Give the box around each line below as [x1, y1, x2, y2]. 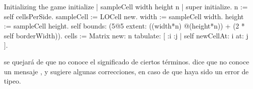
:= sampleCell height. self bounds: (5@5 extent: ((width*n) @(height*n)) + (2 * [4, 21, 245, 31]
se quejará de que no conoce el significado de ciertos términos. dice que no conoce [4, 56, 249, 66]
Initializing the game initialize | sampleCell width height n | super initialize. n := [4, 1, 248, 11]
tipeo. [4, 76, 21, 86]
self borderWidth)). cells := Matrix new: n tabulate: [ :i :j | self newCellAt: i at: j [4, 30, 249, 40]
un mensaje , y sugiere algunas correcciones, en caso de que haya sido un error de [4, 66, 249, 76]
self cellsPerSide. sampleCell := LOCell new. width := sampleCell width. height [4, 11, 244, 21]
